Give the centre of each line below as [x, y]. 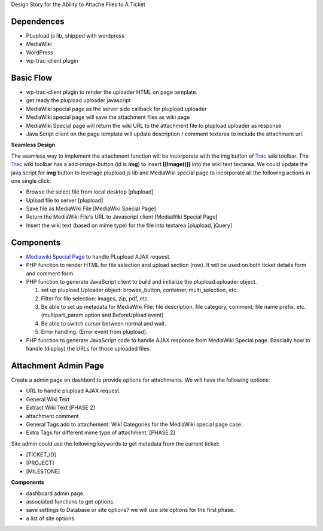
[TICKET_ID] [41, 455]
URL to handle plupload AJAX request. [73, 391]
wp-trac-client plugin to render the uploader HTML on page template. [112, 92]
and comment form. [50, 273]
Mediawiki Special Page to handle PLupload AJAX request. [98, 256]
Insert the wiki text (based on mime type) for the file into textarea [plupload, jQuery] [129, 225]
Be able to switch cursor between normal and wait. [104, 323]
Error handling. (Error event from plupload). [94, 332]
